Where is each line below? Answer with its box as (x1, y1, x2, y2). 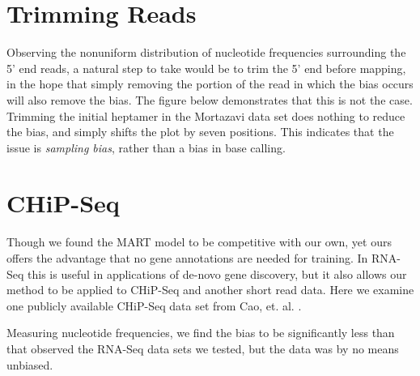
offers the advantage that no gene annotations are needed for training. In (6, 250, 368, 266)
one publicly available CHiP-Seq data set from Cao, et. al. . (6, 297, 302, 314)
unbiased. (6, 356, 53, 373)
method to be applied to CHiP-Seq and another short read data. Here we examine (6, 281, 414, 298)
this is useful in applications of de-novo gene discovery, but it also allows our (28, 265, 407, 282)
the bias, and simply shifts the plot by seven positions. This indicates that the (6, 123, 394, 140)
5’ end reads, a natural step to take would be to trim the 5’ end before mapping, (6, 59, 406, 76)
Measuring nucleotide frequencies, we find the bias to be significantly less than (6, 324, 395, 341)
